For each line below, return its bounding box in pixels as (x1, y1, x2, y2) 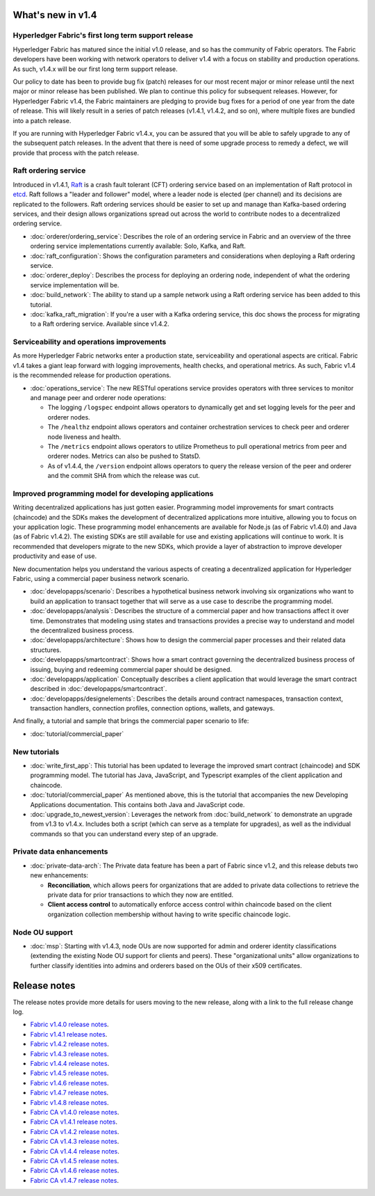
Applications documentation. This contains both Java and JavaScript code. (30, 800, 245, 808)
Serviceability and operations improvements (12, 337, 167, 347)
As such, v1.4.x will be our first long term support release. (12, 65, 178, 73)
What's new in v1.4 (12, 9, 97, 21)
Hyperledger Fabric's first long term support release (12, 31, 194, 40)
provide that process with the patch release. (12, 148, 139, 157)
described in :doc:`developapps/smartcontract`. (30, 685, 167, 693)
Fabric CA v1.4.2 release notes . (30, 1127, 119, 1135)
